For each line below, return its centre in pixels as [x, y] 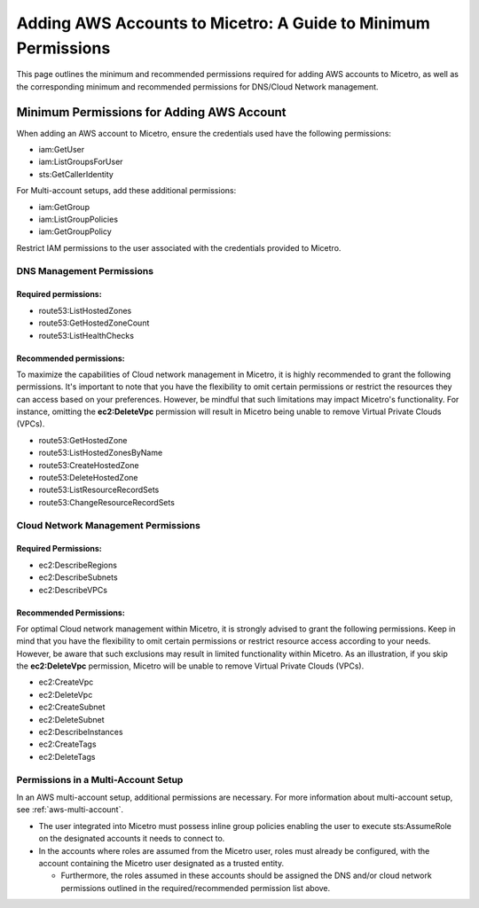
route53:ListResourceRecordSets [99, 490]
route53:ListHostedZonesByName [101, 453]
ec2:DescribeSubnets [79, 577]
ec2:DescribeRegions [78, 565]
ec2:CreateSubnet [72, 707]
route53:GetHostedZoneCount [94, 323]
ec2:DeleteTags [67, 756]
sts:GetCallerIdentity [76, 174]
